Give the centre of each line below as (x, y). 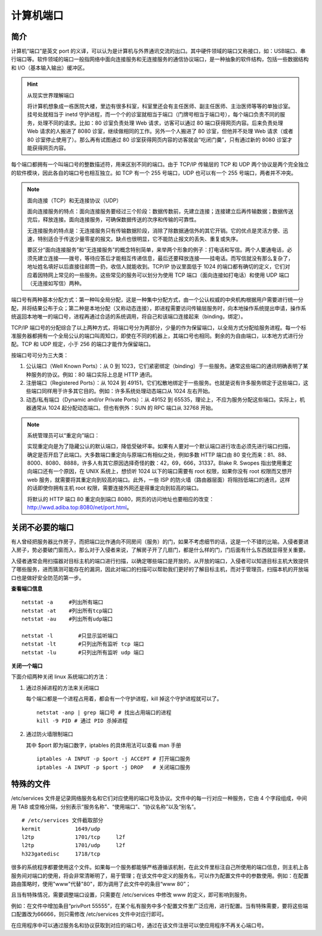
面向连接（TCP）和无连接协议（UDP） (75, 200)
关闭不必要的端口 (42, 527)
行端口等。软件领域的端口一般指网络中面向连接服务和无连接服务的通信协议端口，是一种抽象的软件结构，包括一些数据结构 (160, 59)
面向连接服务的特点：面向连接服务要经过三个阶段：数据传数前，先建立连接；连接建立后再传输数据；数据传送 (160, 211)
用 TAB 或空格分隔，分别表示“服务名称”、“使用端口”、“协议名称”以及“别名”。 (105, 807)
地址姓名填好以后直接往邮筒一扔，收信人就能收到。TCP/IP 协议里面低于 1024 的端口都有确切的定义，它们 (156, 267)
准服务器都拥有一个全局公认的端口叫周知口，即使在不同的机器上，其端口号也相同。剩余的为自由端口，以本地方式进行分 (157, 336)
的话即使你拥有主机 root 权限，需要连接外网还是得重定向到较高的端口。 (114, 488)
